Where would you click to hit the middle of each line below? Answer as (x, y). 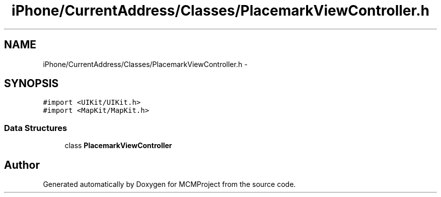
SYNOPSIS (31, 84)
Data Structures (36, 128)
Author (22, 165)
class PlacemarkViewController (118, 146)
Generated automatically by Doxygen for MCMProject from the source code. (169, 184)
